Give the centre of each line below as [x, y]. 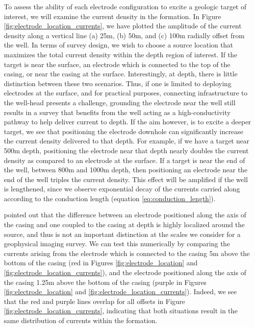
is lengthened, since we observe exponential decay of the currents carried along [122, 189]
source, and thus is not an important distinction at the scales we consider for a [122, 234]
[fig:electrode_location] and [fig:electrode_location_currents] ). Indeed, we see [120, 292]
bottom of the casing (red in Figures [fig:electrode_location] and [101, 263]
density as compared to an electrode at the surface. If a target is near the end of [125, 160]
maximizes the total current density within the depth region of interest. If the [121, 54]
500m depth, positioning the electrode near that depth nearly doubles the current [126, 150]
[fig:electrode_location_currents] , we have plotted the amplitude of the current [123, 26]
